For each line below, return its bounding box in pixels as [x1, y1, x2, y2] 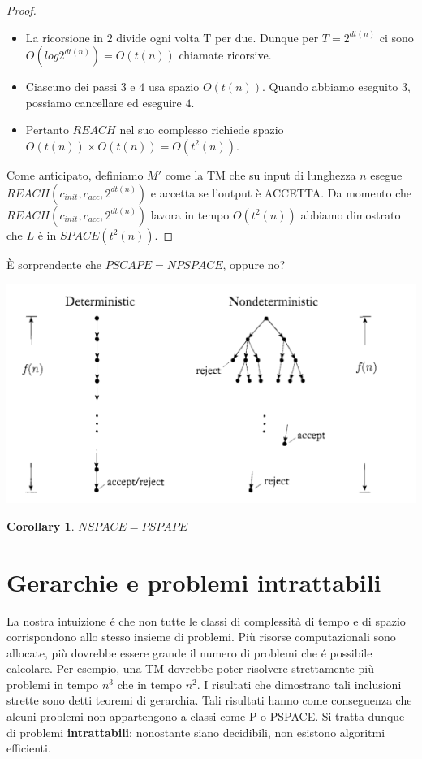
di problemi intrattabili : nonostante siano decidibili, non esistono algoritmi [6, 723, 385, 740]
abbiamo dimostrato [300, 206, 401, 223]
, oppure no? [222, 255, 286, 272]
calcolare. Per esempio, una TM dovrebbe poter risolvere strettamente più [6, 660, 374, 677]
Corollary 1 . [6, 517, 75, 534]
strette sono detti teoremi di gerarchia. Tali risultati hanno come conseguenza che [6, 692, 412, 709]
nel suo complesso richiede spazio [119, 121, 284, 138]
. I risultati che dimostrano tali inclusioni [196, 675, 402, 692]
